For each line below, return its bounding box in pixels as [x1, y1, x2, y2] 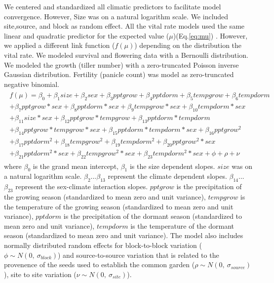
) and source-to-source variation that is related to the [58, 249, 219, 260]
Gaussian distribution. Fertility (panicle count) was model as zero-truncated [4, 69, 234, 80]
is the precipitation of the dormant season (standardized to [63, 211, 242, 221]
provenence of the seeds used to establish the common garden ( [4, 259, 195, 270]
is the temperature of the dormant [130, 220, 235, 231]
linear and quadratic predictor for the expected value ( [4, 30, 169, 40]
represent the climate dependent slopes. [108, 171, 227, 181]
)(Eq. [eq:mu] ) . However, [173, 30, 248, 40]
